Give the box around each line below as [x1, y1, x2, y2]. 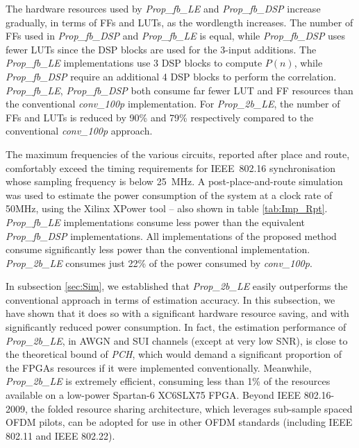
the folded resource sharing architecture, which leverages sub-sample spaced [31, 401, 353, 415]
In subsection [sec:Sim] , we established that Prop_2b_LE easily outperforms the [6, 279, 348, 293]
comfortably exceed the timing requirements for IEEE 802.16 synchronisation [6, 160, 336, 175]
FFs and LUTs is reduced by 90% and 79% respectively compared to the [6, 110, 314, 124]
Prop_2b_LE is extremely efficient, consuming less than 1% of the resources [6, 374, 331, 388]
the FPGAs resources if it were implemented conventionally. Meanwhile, [6, 360, 312, 374]
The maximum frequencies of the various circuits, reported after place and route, [6, 146, 350, 161]
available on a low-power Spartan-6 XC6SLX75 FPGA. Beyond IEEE [6, 388, 301, 402]
